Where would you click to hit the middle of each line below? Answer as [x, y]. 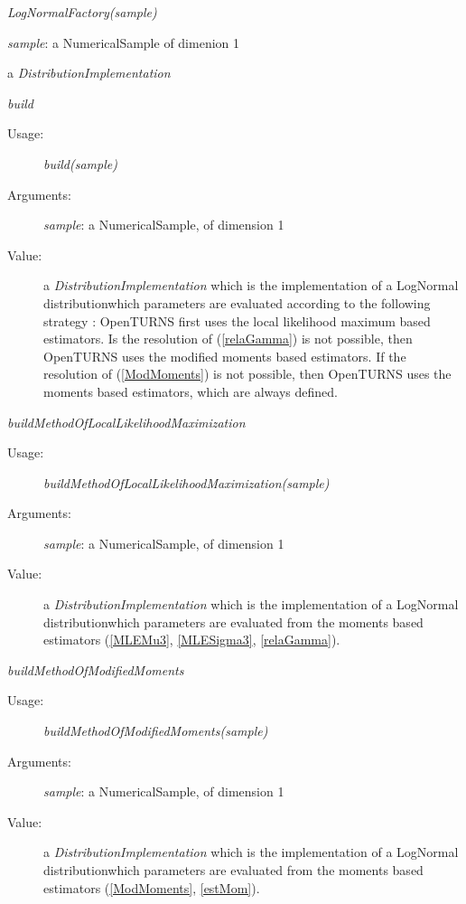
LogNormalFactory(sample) [82, 12]
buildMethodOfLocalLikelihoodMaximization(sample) [186, 482]
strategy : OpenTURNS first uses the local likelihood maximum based [237, 320]
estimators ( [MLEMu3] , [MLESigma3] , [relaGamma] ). [192, 640]
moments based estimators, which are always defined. [191, 391]
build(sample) [80, 163]
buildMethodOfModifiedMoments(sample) [156, 731]
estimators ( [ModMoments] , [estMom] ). [152, 887]
